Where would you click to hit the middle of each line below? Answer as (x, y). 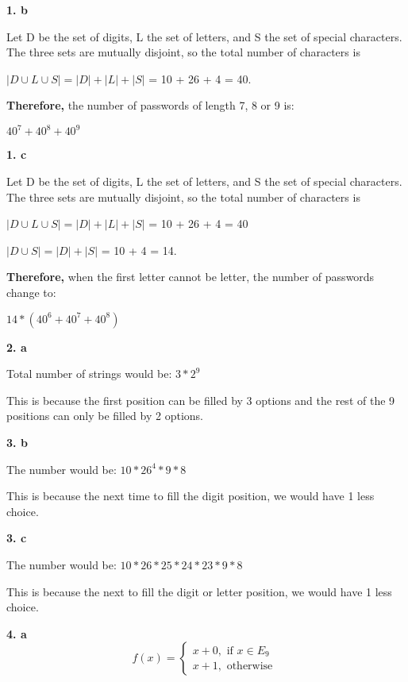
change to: (31, 293)
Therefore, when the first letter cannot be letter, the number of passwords (191, 277)
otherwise (250, 667)
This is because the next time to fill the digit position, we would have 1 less (191, 496)
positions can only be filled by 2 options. (105, 416)
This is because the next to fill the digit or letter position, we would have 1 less (199, 591)
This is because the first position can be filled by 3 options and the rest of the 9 (201, 400)
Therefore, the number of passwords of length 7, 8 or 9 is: (150, 105)
